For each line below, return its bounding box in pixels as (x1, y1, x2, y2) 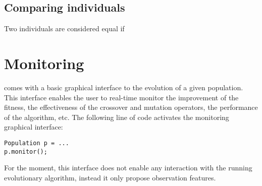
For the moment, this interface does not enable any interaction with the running (4, 162, 252, 173)
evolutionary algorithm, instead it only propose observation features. (4, 172, 216, 182)
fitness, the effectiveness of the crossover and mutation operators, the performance (4, 102, 258, 112)
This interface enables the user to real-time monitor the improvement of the (4, 92, 239, 102)
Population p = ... (4, 139, 69, 147)
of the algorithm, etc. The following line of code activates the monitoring (4, 111, 229, 122)
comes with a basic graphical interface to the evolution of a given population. (4, 82, 243, 92)
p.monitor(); (4, 148, 47, 155)
